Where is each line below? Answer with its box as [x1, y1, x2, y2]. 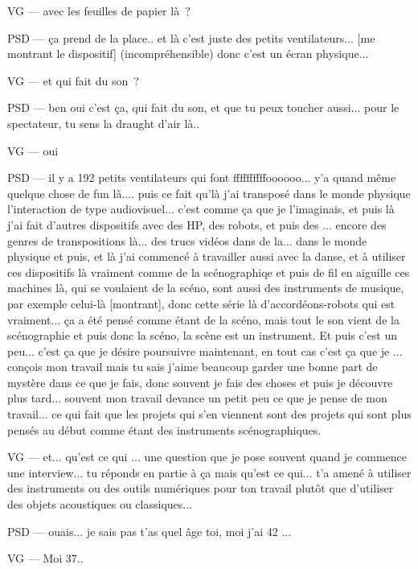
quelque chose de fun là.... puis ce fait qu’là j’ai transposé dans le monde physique [7, 184, 411, 201]
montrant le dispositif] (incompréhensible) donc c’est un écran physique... [7, 45, 369, 62]
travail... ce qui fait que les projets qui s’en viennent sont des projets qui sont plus [7, 406, 412, 423]
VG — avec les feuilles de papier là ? [7, 2, 191, 19]
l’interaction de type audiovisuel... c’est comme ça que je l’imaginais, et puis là [7, 200, 395, 217]
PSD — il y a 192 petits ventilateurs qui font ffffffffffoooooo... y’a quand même [7, 169, 396, 186]
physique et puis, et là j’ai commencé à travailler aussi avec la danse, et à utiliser [7, 248, 406, 265]
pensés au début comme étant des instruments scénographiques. [7, 421, 322, 438]
